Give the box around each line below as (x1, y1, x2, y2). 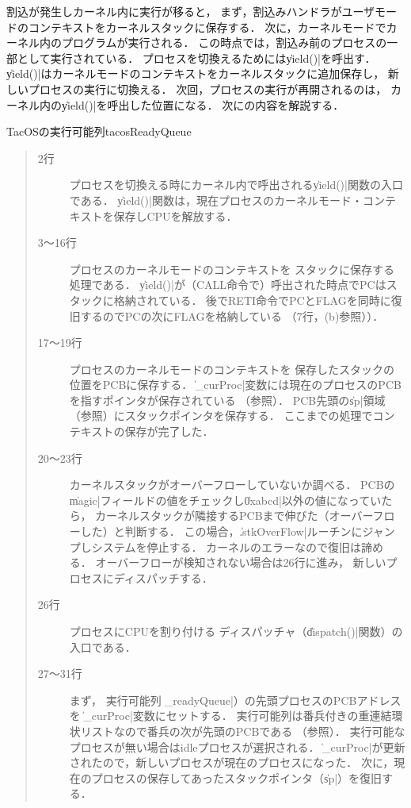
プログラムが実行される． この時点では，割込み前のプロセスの (61, 34, 387, 51)
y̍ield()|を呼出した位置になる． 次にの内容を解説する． (61, 96, 344, 113)
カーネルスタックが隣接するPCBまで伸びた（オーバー (95, 507, 373, 524)
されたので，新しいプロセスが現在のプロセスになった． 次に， (69, 754, 394, 771)
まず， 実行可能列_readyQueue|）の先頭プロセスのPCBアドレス (69, 691, 401, 708)
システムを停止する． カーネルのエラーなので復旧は (91, 538, 362, 555)
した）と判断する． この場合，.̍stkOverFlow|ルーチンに (80, 523, 363, 540)
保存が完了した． (124, 423, 214, 440)
